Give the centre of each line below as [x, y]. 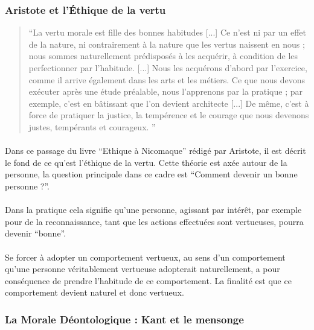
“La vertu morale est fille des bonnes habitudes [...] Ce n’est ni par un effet [167, 32]
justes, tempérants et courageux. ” [92, 126]
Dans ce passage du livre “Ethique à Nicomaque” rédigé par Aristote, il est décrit [155, 151]
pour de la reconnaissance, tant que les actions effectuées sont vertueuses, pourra [154, 221]
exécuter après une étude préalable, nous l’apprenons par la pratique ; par [166, 91]
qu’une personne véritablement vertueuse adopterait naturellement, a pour [143, 269]
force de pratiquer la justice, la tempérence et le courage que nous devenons [169, 115]
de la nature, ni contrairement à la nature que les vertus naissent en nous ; [167, 44]
